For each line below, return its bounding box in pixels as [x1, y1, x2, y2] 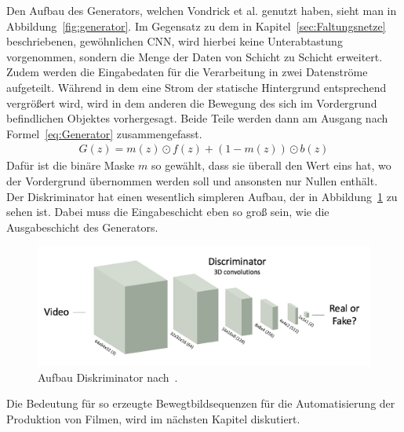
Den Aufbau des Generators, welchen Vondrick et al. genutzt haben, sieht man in [6, 2, 397, 18]
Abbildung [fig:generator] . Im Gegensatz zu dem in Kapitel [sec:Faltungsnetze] [6, 17, 386, 34]
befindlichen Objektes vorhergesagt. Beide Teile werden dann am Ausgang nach [6, 110, 388, 126]
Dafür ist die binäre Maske [6, 157, 135, 174]
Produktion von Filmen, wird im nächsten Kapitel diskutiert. [6, 410, 300, 427]
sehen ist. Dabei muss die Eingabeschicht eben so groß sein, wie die [6, 203, 329, 220]
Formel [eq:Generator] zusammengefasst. [6, 125, 202, 141]
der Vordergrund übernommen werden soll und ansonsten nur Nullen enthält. [6, 172, 378, 189]
